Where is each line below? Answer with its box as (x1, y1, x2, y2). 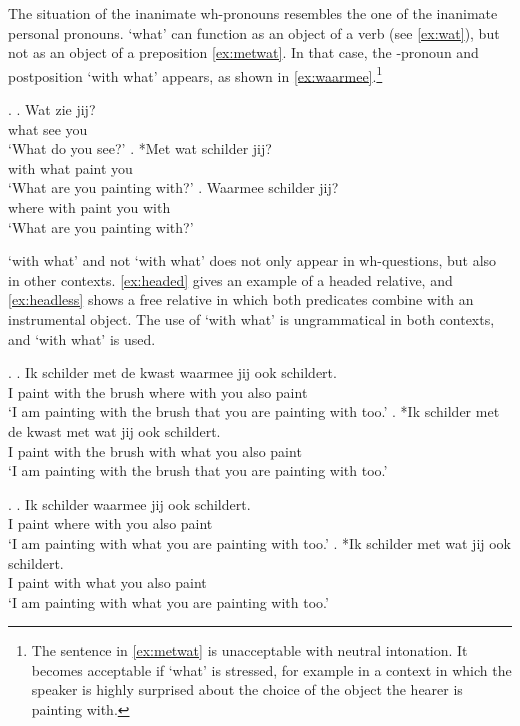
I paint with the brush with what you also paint (8, 440, 302, 461)
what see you (8, 118, 88, 139)
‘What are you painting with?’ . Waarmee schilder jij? (8, 177, 339, 198)
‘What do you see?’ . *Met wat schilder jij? (8, 138, 272, 159)
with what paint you (8, 157, 133, 178)
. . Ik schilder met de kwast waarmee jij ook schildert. (8, 362, 337, 383)
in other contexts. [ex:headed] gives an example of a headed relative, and (8, 269, 453, 290)
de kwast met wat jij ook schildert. (8, 420, 221, 441)
